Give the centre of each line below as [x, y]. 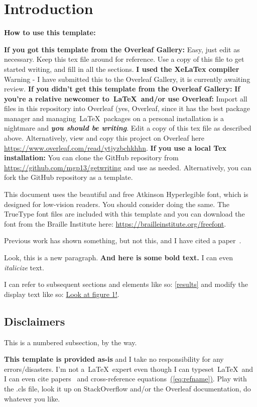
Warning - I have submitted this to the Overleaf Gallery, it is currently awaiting [127, 79]
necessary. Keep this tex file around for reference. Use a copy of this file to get [124, 59]
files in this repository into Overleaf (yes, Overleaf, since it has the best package [127, 108]
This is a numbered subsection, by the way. [71, 342]
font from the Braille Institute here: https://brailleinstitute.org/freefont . [115, 223]
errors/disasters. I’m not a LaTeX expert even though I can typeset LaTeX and [129, 369]
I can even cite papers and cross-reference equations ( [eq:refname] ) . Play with [125, 379]
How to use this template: [50, 32]
